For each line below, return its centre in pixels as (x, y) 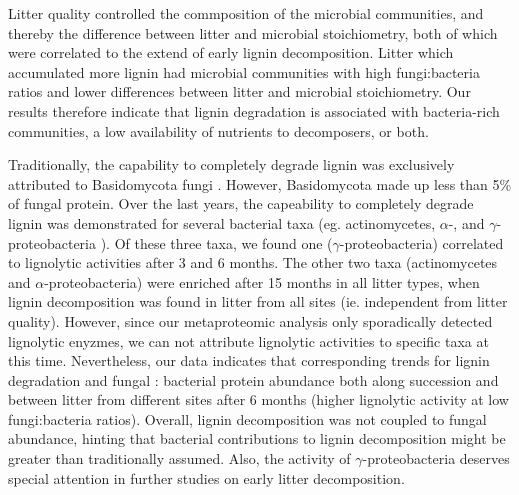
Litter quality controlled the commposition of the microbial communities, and (246, 13)
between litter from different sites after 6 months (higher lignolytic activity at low (258, 399)
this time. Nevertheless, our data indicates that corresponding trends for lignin (249, 360)
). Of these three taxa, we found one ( (216, 242)
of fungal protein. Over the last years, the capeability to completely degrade (241, 203)
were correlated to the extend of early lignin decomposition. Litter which (231, 52)
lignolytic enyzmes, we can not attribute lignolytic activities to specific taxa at (248, 340)
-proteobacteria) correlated (421, 242)
